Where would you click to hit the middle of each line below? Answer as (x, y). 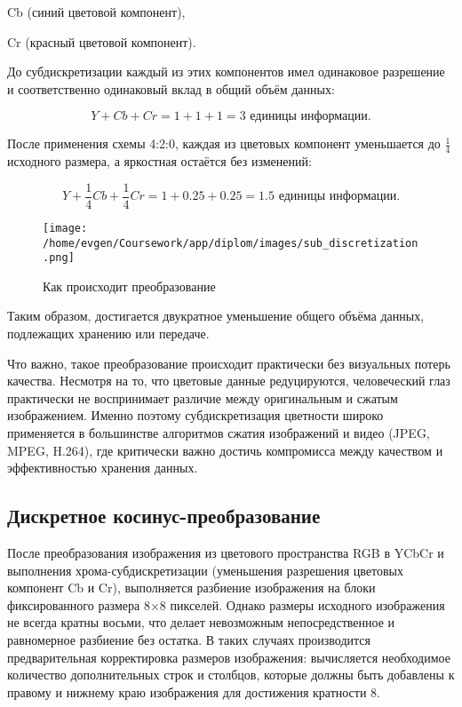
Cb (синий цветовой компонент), (96, 12)
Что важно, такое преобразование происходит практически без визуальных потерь (229, 363)
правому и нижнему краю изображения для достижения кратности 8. (194, 691)
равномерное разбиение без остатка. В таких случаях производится (189, 639)
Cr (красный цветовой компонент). (102, 41)
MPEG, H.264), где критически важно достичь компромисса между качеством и (225, 450)
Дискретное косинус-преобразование (164, 516)
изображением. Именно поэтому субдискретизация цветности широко (195, 415)
